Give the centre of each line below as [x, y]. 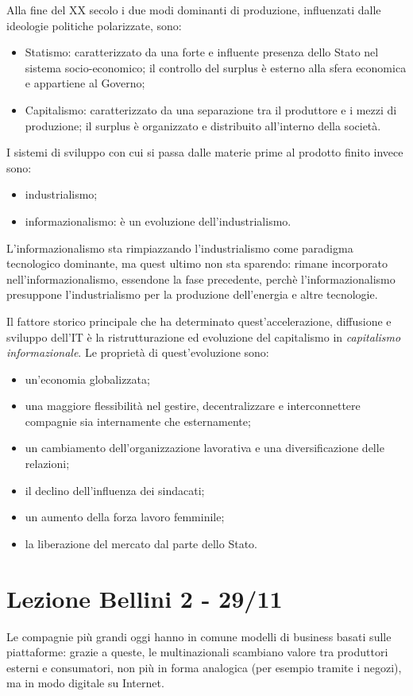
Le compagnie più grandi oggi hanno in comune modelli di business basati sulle [199, 636]
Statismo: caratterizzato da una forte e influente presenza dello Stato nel [202, 52]
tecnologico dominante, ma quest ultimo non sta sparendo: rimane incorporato [197, 263]
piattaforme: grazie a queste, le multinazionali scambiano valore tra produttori [197, 652]
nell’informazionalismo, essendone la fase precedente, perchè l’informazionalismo [201, 278]
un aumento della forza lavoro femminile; [125, 517]
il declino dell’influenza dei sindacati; [115, 490]
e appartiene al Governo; [85, 83]
